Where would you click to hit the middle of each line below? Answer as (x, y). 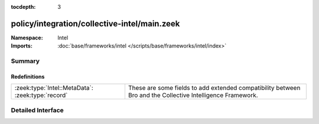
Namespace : (27, 38)
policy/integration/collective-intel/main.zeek (95, 24)
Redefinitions (28, 76)
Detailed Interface (38, 110)
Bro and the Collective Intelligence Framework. (193, 95)
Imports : (22, 46)
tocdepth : (23, 7)
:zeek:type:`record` (41, 95)
